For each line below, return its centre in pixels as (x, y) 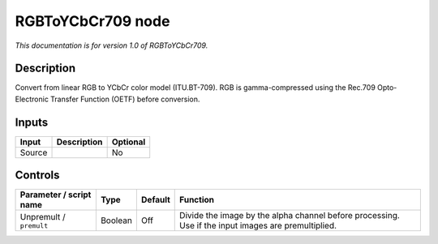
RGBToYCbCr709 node (92, 21)
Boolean (116, 220)
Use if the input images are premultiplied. (258, 225)
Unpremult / (43, 216)
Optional (129, 142)
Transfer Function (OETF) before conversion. (125, 99)
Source (34, 152)
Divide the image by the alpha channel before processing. (290, 216)
